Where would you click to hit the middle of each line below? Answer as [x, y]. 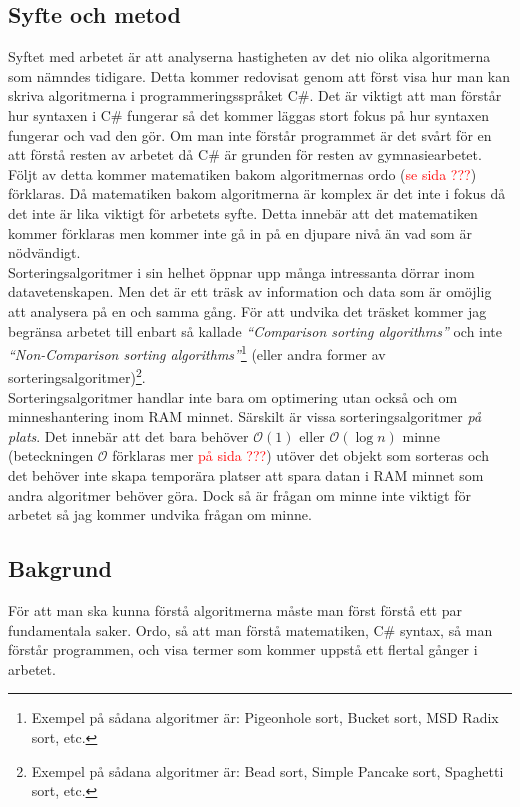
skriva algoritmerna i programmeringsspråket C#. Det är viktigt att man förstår [255, 95]
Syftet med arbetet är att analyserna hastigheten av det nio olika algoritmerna [249, 56]
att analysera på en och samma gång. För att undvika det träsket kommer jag [247, 310]
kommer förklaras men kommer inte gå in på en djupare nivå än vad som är [240, 232]
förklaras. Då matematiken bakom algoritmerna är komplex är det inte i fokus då [257, 193]
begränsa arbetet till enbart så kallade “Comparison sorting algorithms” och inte [255, 330]
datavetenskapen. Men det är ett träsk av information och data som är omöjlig [250, 291]
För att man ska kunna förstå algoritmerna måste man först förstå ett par [235, 609]
